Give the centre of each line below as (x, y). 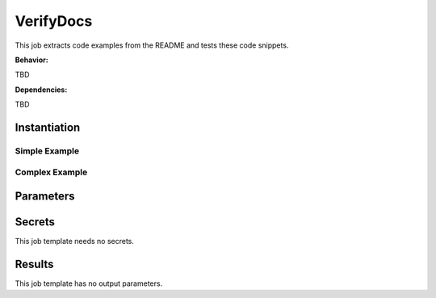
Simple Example (47, 151)
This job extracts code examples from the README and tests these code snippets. (152, 45)
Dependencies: (41, 90)
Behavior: (31, 60)
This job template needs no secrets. (75, 241)
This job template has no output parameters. (89, 283)
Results (34, 264)
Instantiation (48, 127)
